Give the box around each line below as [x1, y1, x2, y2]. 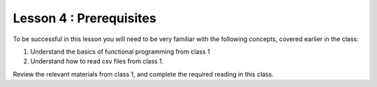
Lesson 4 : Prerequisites [13, 10, 156, 26]
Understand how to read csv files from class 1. [30, 57, 164, 65]
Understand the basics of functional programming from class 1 [30, 47, 210, 56]
